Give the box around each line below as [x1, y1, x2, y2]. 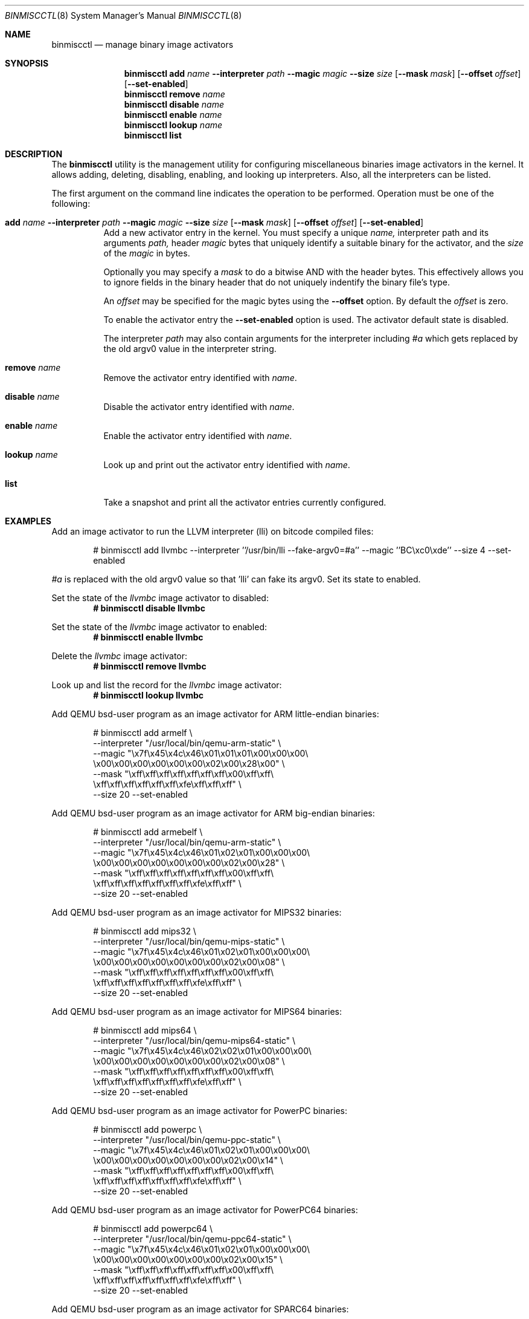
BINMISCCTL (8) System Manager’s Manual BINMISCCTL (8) [5, 10, 242, 21]
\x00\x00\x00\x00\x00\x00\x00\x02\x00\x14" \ [93, 1155, 283, 1165]
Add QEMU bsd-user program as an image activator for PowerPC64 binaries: [51, 1205, 358, 1215]
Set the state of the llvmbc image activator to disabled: [51, 593, 269, 603]
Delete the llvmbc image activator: [51, 651, 188, 661]
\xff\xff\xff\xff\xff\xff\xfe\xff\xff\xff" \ [93, 779, 242, 789]
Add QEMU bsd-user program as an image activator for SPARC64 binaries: [51, 1304, 349, 1314]
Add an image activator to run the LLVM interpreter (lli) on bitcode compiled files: [51, 526, 374, 536]
